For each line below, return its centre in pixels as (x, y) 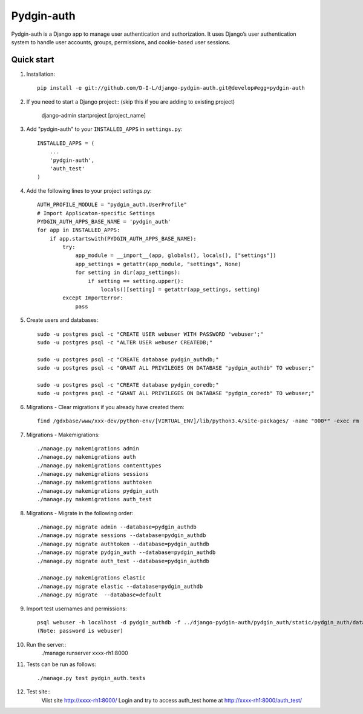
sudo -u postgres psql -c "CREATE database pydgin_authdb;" (128, 359)
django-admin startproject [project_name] (94, 116)
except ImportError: (93, 298)
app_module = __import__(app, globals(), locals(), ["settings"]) (176, 255)
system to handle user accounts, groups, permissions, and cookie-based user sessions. (121, 42)
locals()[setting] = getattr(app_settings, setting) (181, 290)
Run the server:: (46, 644)
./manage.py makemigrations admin (88, 448)
